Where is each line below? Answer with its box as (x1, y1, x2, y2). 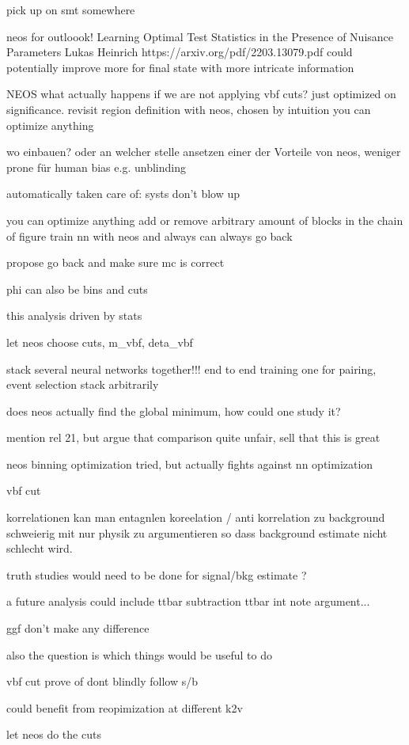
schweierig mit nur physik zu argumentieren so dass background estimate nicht (6, 524, 388, 541)
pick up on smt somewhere (6, 2, 135, 17)
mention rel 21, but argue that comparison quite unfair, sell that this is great (6, 429, 381, 446)
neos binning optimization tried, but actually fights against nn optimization (6, 455, 373, 472)
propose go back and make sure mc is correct (6, 254, 225, 271)
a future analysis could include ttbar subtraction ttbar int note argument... (6, 593, 370, 610)
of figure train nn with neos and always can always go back (6, 227, 293, 244)
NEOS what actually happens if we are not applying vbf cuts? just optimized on (6, 86, 396, 102)
